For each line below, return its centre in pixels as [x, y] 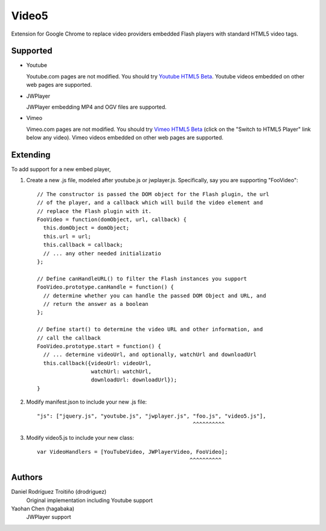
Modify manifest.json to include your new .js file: [87, 402]
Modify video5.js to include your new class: [80, 438]
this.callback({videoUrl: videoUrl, [97, 363]
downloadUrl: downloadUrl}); [134, 380]
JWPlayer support [49, 517]
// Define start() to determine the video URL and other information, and [150, 329]
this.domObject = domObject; [86, 228]
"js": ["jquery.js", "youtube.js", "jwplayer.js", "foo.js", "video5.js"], [152, 416]
